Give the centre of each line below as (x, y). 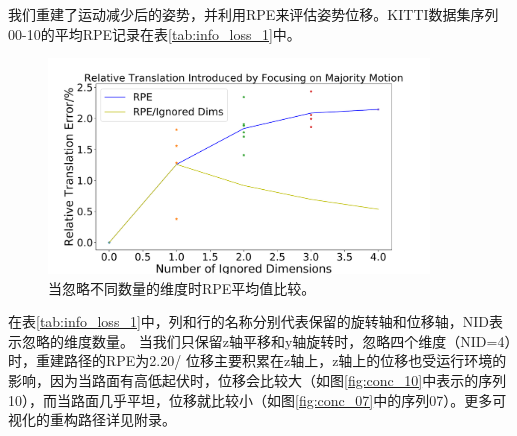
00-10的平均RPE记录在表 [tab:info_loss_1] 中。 (154, 33)
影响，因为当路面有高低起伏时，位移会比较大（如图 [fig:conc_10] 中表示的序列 (257, 379)
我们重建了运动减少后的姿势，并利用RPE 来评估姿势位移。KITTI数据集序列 (253, 14)
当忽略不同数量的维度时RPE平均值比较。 (182, 287)
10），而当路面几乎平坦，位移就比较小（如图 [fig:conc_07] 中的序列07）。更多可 (257, 399)
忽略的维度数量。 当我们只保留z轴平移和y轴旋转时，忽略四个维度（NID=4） (266, 340)
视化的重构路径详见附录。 (92, 419)
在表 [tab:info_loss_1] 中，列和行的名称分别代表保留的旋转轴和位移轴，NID (249, 321)
